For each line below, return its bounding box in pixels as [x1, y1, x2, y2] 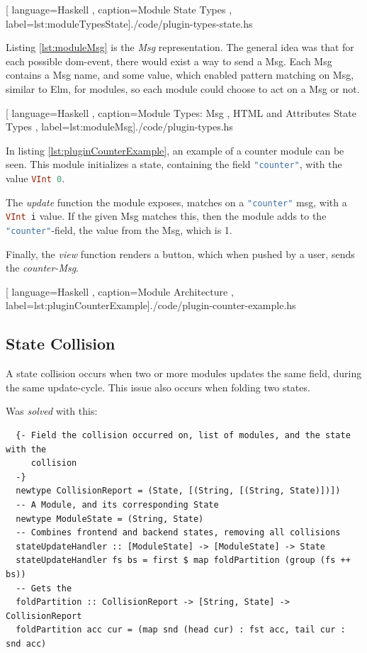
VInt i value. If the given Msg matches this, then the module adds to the [6, 208, 327, 223]
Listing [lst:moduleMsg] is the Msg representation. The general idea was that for [6, 40, 354, 55]
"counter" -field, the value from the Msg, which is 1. [6, 222, 232, 237]
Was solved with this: [6, 403, 98, 418]
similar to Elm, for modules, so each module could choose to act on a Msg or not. [6, 81, 360, 96]
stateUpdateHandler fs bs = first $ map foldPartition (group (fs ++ [16, 555, 351, 566]
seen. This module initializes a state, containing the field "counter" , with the [6, 157, 342, 172]
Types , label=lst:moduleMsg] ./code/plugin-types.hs [6, 119, 233, 134]
